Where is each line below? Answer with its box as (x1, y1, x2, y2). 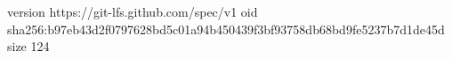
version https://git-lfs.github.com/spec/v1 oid (7, 3, 258, 20)
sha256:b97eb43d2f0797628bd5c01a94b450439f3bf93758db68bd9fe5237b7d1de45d (7, 19, 445, 38)
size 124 (7, 37, 50, 55)
